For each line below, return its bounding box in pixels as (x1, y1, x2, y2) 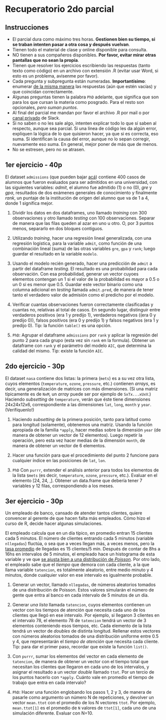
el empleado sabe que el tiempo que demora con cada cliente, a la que (5, 562, 150, 568)
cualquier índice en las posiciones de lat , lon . (12, 457, 106, 463)
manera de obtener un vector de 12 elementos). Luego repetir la (12, 432, 142, 438)
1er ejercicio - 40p (5, 161, 63, 169)
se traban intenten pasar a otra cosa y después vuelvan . (12, 42, 130, 47)
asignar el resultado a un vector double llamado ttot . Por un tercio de (12, 669, 155, 675)
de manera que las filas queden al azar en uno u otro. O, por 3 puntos (12, 220, 154, 226)
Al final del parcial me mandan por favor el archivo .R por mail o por (12, 110, 150, 116)
